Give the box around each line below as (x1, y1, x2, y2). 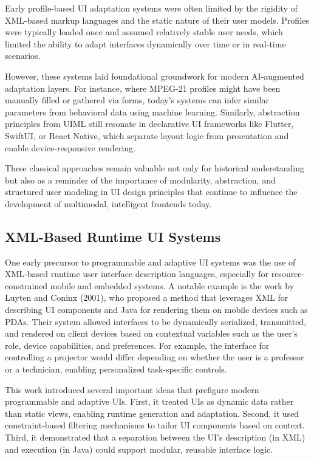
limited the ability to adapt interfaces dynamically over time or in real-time (5, 37, 286, 50)
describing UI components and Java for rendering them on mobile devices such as (5, 303, 308, 316)
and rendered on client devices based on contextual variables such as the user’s (5, 327, 298, 340)
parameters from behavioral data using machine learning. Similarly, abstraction (5, 105, 300, 118)
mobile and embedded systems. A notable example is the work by (50, 279, 295, 292)
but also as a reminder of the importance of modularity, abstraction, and (5, 173, 276, 186)
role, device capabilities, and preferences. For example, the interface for (5, 338, 270, 351)
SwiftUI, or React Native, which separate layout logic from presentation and (5, 129, 289, 142)
